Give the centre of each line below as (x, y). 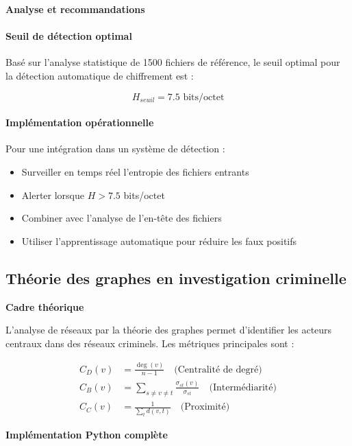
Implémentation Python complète (87, 435)
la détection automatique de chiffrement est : (100, 75)
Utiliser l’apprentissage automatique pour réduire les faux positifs (159, 240)
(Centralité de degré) (218, 369)
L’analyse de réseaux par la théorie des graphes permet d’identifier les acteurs (169, 330)
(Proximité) (205, 407)
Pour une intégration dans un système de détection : (115, 149)
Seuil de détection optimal (69, 36)
